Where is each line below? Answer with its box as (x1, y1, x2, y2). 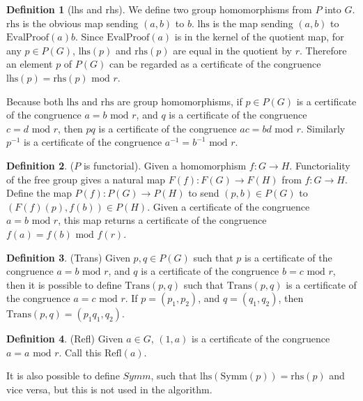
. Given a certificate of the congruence (147, 199, 310, 213)
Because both (6, 93, 63, 108)
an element (6, 56, 53, 71)
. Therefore (300, 43, 347, 57)
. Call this (59, 345, 102, 359)
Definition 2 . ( (6, 158, 75, 172)
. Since (75, 29, 104, 44)
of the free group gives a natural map (6, 172, 166, 186)
